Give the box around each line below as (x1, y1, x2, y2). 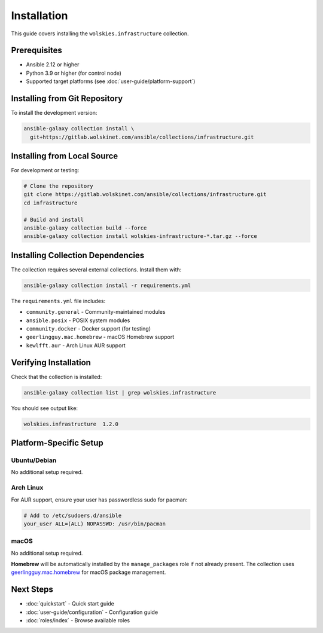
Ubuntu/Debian (11, 456, 57, 464)
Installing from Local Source (11, 151, 118, 161)
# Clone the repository (23, 183, 94, 189)
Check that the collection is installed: (11, 373, 102, 380)
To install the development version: (11, 109, 97, 117)
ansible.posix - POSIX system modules (26, 317, 130, 324)
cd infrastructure (23, 199, 78, 206)
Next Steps (11, 585, 53, 595)
